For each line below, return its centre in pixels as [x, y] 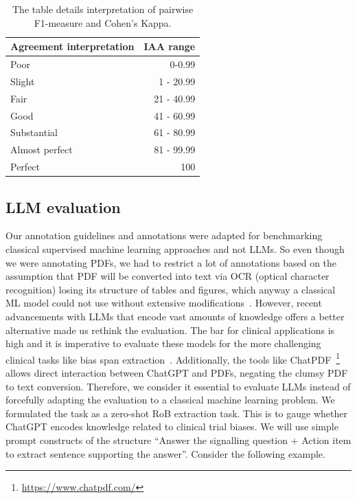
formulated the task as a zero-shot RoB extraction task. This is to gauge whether [176, 413]
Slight [23, 81]
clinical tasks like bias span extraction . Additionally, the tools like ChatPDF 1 [173, 358]
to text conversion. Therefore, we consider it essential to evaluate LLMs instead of [178, 386]
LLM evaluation [63, 207]
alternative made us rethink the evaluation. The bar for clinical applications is [170, 330]
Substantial [34, 132]
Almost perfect [42, 149]
